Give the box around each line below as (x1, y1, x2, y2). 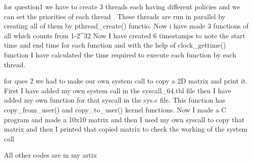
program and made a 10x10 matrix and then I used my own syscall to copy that (4, 114, 245, 124)
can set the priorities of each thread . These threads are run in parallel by (4, 11, 226, 21)
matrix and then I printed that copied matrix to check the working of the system (4, 124, 248, 134)
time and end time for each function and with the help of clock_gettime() (4, 40, 226, 50)
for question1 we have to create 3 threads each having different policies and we (4, 1, 240, 11)
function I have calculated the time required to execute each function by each (4, 49, 236, 59)
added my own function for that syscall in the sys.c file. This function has (4, 95, 226, 105)
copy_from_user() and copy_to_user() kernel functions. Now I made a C (4, 104, 227, 114)
